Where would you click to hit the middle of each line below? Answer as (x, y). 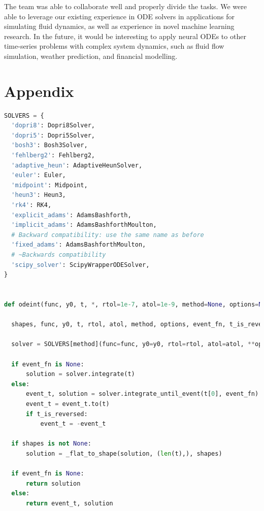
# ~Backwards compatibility (59, 255)
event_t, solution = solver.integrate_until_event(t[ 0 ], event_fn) (142, 394)
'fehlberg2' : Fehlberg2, (53, 156)
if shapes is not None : (51, 444)
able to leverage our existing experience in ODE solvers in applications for (119, 16)
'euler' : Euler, (39, 175)
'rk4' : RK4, (31, 205)
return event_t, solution (69, 503)
